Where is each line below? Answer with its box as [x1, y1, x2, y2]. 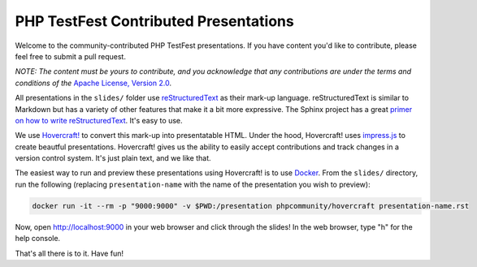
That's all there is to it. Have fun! [15, 248, 124, 258]
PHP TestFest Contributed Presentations [15, 12, 294, 30]
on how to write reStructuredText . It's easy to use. [15, 115, 183, 125]
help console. [15, 234, 61, 243]
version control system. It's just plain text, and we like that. [15, 153, 211, 163]
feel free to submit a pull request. [15, 51, 126, 61]
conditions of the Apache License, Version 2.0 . [15, 78, 172, 88]
